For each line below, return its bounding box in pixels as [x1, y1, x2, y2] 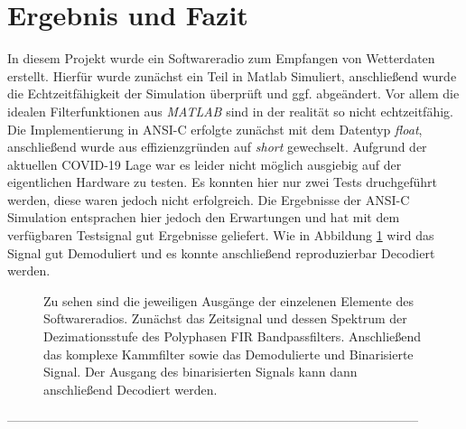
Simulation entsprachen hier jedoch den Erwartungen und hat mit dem [7, 208, 400, 227]
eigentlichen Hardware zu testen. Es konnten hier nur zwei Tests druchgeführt [7, 173, 437, 191]
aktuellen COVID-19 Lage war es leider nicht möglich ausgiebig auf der [7, 154, 402, 173]
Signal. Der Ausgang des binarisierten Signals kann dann [43, 362, 358, 381]
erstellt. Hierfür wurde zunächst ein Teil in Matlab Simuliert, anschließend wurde [7, 66, 457, 85]
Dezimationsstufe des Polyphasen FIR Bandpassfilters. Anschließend [43, 327, 422, 346]
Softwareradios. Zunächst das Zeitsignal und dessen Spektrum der [43, 309, 407, 328]
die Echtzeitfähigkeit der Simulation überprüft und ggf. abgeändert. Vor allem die [7, 84, 460, 103]
